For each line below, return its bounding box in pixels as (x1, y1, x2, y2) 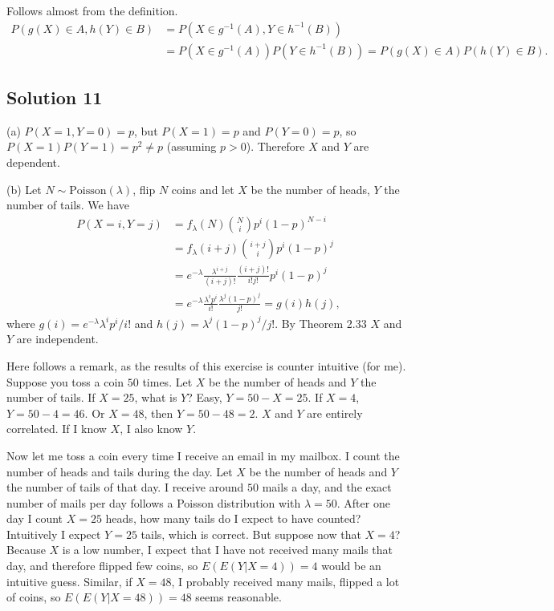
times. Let (142, 373, 193, 390)
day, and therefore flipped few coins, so (6, 557, 198, 574)
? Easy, (187, 389, 222, 406)
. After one (336, 494, 390, 511)
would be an (321, 557, 381, 574)
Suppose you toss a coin (6, 373, 124, 390)
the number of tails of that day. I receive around (6, 479, 244, 496)
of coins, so (6, 589, 61, 605)
